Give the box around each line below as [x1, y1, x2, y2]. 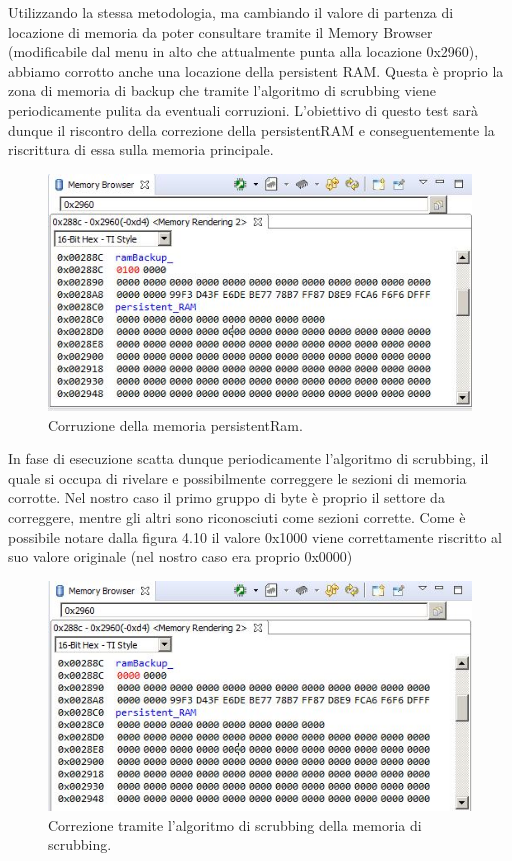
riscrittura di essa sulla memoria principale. [8, 139, 274, 160]
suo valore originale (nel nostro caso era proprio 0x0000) [8, 546, 353, 567]
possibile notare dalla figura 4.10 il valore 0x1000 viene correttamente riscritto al [8, 526, 503, 547]
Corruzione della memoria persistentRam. [48, 414, 303, 435]
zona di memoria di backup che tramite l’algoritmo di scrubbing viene [8, 80, 437, 101]
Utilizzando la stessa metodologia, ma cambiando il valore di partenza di [8, 2, 454, 22]
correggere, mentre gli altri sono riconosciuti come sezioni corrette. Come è [8, 506, 466, 527]
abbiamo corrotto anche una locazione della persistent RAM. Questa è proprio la [8, 60, 504, 81]
